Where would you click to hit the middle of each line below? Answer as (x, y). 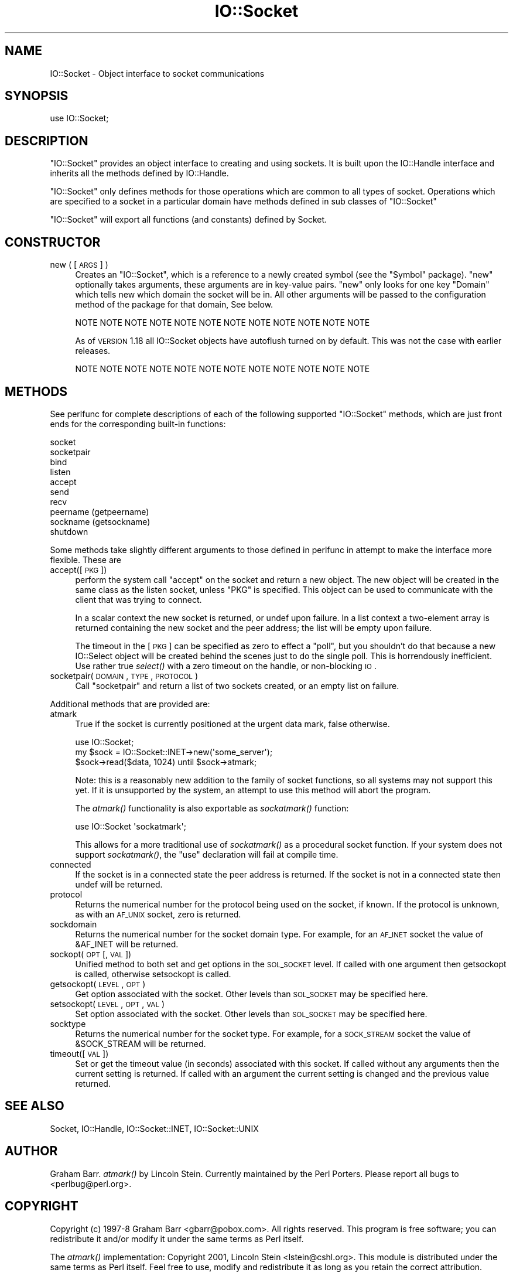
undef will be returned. (119, 884)
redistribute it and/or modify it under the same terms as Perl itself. (177, 1239)
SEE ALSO (35, 1106)
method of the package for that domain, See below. (174, 305)
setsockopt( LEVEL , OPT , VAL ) (107, 1004)
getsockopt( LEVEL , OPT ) (98, 984)
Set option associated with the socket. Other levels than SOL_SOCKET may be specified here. (251, 1014)
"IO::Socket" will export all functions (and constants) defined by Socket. (189, 220)
